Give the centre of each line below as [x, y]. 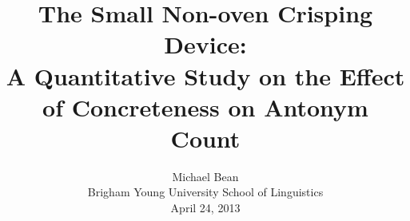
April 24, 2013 [205, 208]
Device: [205, 44]
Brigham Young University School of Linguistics [205, 192]
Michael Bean [205, 176]
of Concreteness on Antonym [205, 107]
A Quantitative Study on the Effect [205, 75]
